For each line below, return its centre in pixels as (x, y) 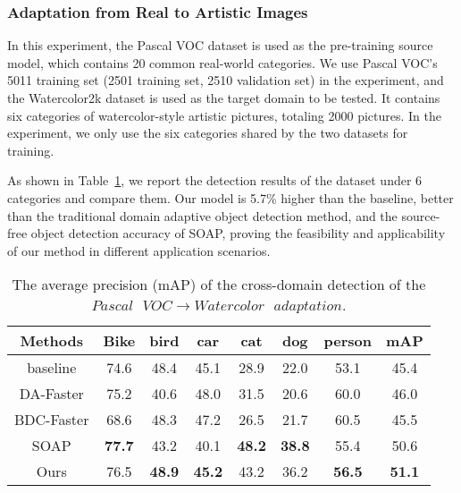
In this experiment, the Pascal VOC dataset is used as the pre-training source (220, 45)
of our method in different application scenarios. (139, 250)
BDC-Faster (52, 420)
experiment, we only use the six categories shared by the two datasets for (208, 133)
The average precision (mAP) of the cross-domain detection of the (219, 285)
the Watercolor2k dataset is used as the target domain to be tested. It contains (224, 98)
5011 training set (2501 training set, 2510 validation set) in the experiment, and (226, 80)
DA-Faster (51, 394)
